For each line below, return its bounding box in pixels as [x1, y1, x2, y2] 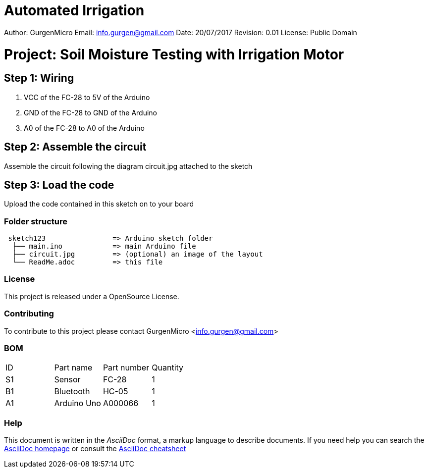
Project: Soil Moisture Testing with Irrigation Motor [4, 46, 344, 63]
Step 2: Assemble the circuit [4, 141, 147, 154]
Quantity [152, 363, 184, 373]
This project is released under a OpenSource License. [4, 292, 179, 301]
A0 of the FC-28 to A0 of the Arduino [24, 123, 145, 132]
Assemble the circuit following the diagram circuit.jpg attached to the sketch [4, 161, 253, 170]
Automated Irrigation [4, 2, 145, 19]
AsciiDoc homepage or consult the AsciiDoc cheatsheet [4, 444, 186, 453]
